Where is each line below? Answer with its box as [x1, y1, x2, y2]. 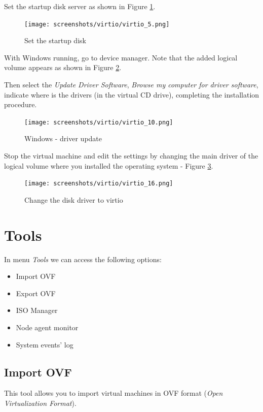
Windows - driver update [24, 133, 102, 144]
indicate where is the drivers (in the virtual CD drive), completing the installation [4, 89, 259, 100]
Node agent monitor [16, 322, 79, 332]
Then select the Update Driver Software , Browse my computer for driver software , [4, 79, 258, 90]
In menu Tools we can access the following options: [4, 253, 162, 264]
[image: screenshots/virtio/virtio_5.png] [24, 20, 170, 28]
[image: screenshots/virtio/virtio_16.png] [24, 180, 173, 187]
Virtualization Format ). [4, 397, 77, 408]
